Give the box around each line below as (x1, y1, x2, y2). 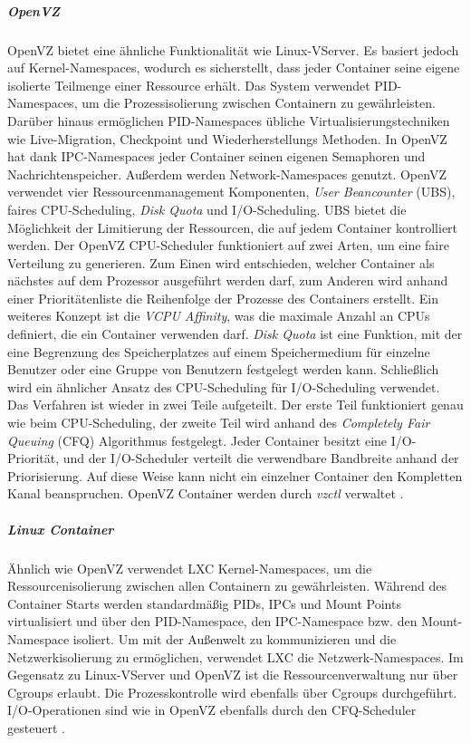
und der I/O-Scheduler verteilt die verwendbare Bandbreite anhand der (62, 449, 459, 468)
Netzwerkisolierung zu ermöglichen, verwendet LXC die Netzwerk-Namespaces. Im (7, 647, 464, 666)
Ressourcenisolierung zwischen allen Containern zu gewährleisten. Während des (7, 576, 447, 595)
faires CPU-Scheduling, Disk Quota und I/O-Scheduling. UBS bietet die (7, 199, 407, 218)
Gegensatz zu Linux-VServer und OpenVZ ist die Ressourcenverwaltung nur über (7, 665, 458, 684)
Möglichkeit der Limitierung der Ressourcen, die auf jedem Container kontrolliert (7, 217, 458, 236)
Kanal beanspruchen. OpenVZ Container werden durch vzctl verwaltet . (7, 484, 404, 503)
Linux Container (7, 519, 114, 538)
